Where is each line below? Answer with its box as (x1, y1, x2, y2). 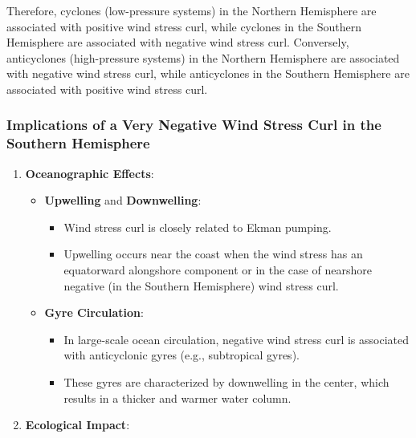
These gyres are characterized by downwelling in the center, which (63, 374, 389, 391)
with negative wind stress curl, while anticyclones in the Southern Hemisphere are (6, 65, 410, 82)
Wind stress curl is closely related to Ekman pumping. (63, 218, 332, 235)
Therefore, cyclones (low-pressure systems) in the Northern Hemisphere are (6, 2, 377, 18)
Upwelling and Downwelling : (44, 192, 202, 209)
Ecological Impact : (25, 416, 130, 433)
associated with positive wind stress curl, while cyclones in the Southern (6, 18, 362, 34)
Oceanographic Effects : (25, 164, 154, 181)
